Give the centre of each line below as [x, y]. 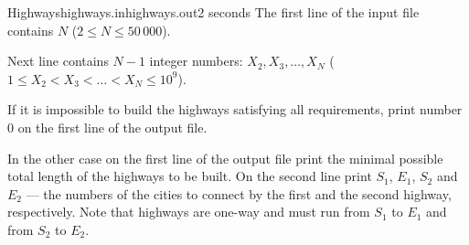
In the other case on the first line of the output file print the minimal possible [225, 158]
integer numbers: [196, 61]
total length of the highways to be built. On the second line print [190, 176]
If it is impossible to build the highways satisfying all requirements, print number [235, 109]
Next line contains [58, 61]
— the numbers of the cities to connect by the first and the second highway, [239, 193]
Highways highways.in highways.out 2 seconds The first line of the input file [213, 12]
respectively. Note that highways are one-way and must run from [189, 212]
